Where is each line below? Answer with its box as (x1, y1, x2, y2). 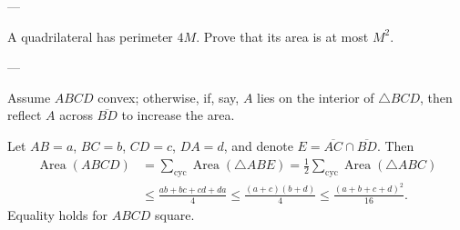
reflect (7, 105, 42, 125)
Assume (7, 87, 51, 106)
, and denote (223, 135, 293, 155)
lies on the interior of (257, 87, 374, 106)
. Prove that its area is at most (196, 26, 369, 45)
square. (155, 205, 195, 224)
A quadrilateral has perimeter (7, 26, 173, 45)
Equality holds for (7, 205, 108, 224)
